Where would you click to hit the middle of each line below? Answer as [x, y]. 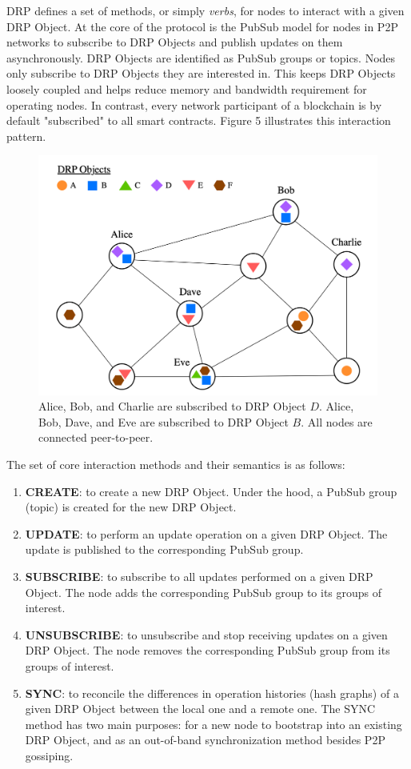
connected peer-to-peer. [96, 437]
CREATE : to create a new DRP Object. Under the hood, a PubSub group [211, 491]
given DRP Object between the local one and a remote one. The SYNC [200, 709]
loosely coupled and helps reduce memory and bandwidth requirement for [187, 88]
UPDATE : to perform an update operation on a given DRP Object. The [206, 533]
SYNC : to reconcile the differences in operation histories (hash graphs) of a [212, 693]
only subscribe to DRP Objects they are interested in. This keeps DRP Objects [201, 73]
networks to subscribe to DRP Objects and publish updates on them [175, 42]
